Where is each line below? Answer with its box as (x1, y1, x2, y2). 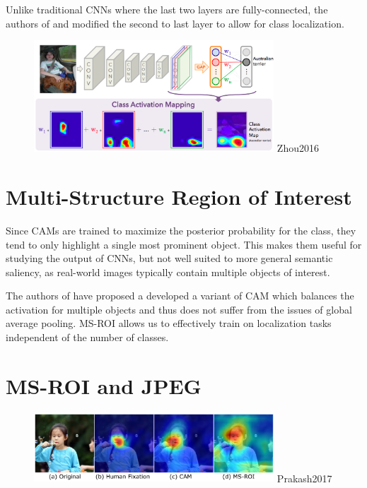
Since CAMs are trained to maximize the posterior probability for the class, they (6, 222, 356, 237)
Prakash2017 (276, 470, 332, 485)
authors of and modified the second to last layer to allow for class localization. (6, 16, 344, 30)
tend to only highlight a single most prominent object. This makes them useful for (6, 237, 362, 251)
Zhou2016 (276, 141, 319, 155)
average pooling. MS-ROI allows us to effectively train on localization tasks (6, 316, 332, 331)
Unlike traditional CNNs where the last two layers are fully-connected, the (6, 2, 328, 16)
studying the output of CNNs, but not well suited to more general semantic (6, 251, 333, 266)
